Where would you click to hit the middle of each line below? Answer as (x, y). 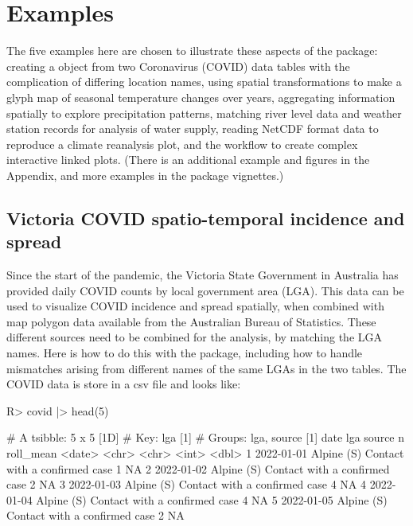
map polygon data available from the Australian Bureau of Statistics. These (191, 321)
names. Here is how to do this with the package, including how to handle (185, 353)
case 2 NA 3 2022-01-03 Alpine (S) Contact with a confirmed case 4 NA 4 (187, 484)
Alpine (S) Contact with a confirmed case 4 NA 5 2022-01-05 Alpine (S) (212, 499)
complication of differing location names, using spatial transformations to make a (204, 82)
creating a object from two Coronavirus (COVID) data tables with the (178, 66)
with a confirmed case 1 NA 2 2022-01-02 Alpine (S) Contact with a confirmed (198, 468)
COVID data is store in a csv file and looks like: (124, 384)
